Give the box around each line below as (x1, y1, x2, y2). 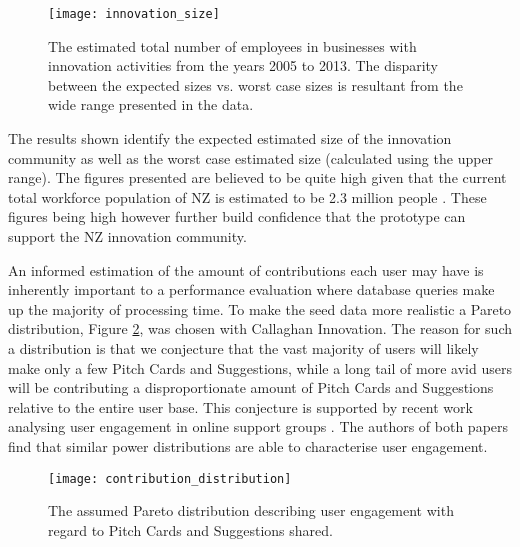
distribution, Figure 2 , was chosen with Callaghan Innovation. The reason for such (8, 318, 512, 339)
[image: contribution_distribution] (48, 471, 292, 486)
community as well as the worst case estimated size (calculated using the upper (8, 147, 494, 168)
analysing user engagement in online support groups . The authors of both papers (8, 416, 509, 437)
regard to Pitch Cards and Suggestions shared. (48, 519, 333, 540)
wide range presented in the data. (48, 94, 254, 115)
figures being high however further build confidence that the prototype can (8, 206, 466, 227)
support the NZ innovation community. (8, 226, 247, 246)
